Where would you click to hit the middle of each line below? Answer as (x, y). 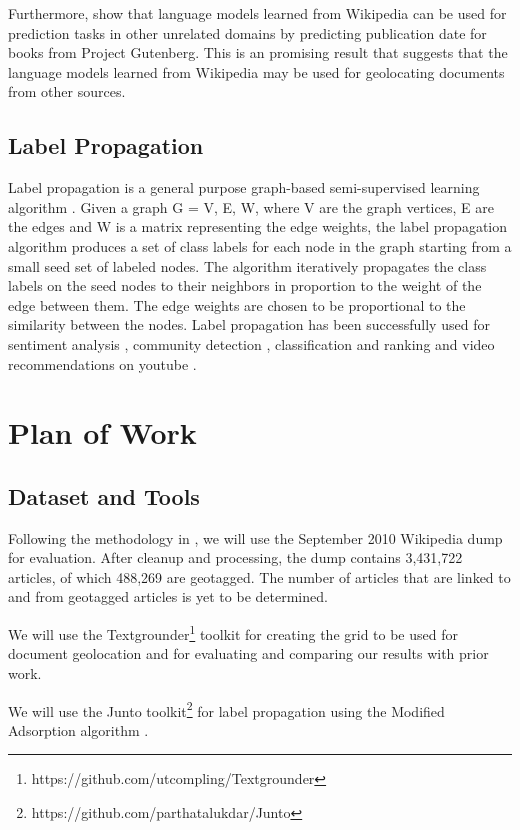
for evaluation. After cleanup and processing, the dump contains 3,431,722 (235, 557)
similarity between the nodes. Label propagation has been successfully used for (249, 324)
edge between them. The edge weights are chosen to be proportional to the (237, 304)
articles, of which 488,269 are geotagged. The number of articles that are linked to (259, 576)
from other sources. (67, 91)
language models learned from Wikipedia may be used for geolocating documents (256, 71)
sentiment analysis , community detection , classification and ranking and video (251, 343)
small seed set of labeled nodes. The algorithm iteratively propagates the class (247, 265)
